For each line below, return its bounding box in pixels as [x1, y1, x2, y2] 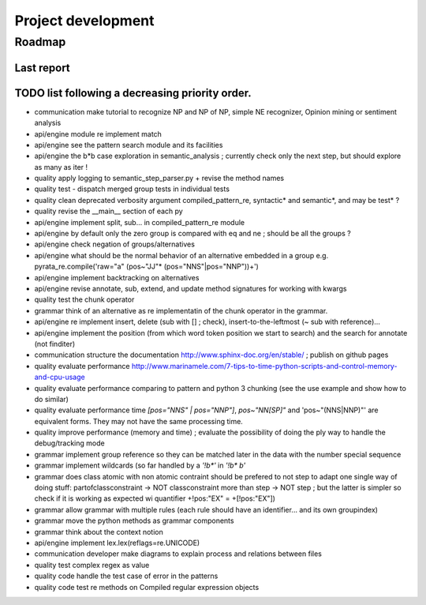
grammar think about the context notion [34, 527, 163, 536]
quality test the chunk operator [34, 295, 135, 304]
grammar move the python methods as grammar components [34, 516, 234, 525]
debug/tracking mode [34, 438, 106, 448]
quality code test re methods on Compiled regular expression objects [34, 582, 260, 592]
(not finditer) [34, 339, 76, 348]
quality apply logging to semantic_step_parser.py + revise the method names [34, 174, 284, 183]
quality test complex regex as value [34, 560, 150, 569]
